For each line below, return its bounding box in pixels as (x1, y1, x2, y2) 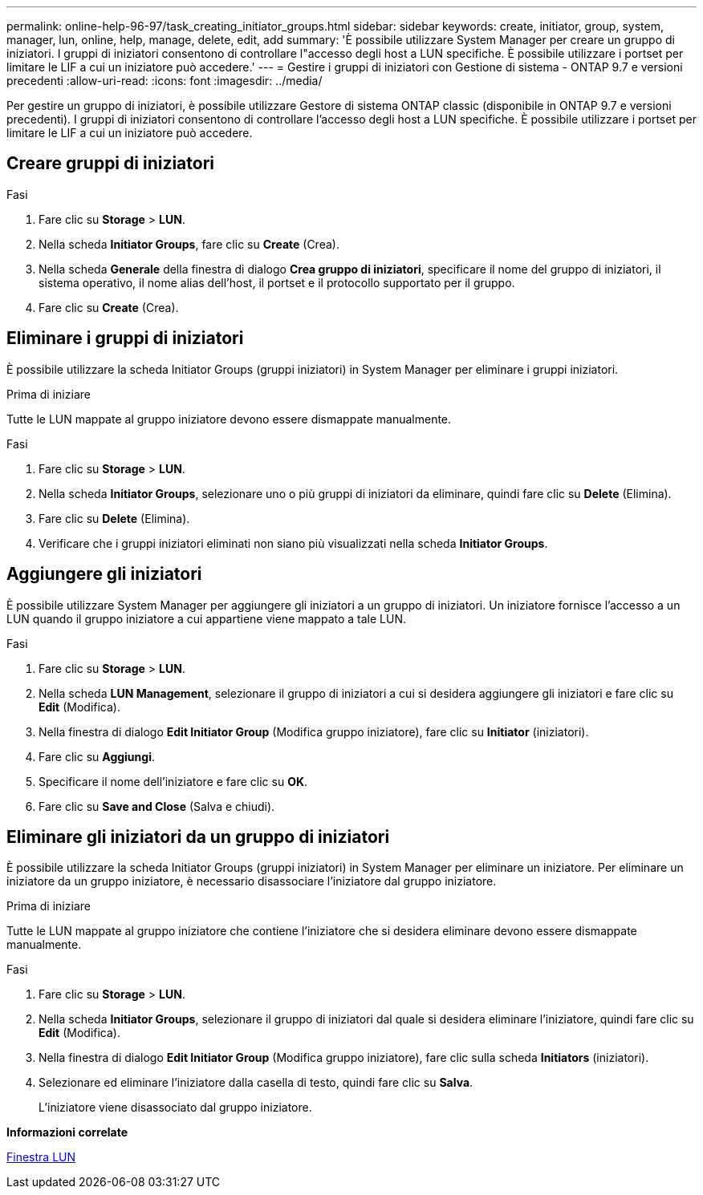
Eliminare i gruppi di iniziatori (6, 328, 244, 349)
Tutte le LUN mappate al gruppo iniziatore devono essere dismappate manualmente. (6, 411, 452, 426)
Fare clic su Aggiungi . (39, 749, 155, 764)
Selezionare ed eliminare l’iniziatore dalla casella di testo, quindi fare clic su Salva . (39, 1075, 473, 1090)
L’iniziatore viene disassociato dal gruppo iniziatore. (39, 1100, 312, 1115)
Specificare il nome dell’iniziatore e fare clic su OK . (39, 774, 308, 788)
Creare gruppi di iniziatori (6, 153, 215, 174)
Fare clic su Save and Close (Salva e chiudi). (39, 799, 275, 813)
